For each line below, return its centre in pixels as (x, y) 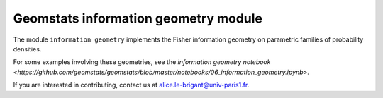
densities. (27, 49)
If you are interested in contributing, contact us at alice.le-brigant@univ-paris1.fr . (131, 85)
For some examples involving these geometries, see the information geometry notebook (142, 62)
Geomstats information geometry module (138, 18)
